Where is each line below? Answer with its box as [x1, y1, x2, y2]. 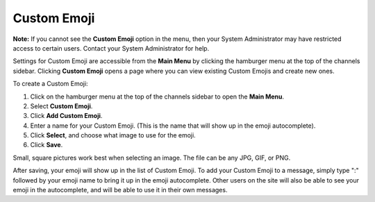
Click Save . [30, 141, 63, 149]
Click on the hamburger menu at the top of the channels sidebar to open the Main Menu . [30, 92, 285, 101]
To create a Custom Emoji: [12, 80, 88, 88]
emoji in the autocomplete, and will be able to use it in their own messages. [12, 186, 228, 194]
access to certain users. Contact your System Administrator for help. [12, 44, 210, 52]
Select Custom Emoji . [30, 101, 93, 110]
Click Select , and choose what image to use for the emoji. [30, 131, 196, 140]
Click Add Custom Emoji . [30, 112, 103, 120]
